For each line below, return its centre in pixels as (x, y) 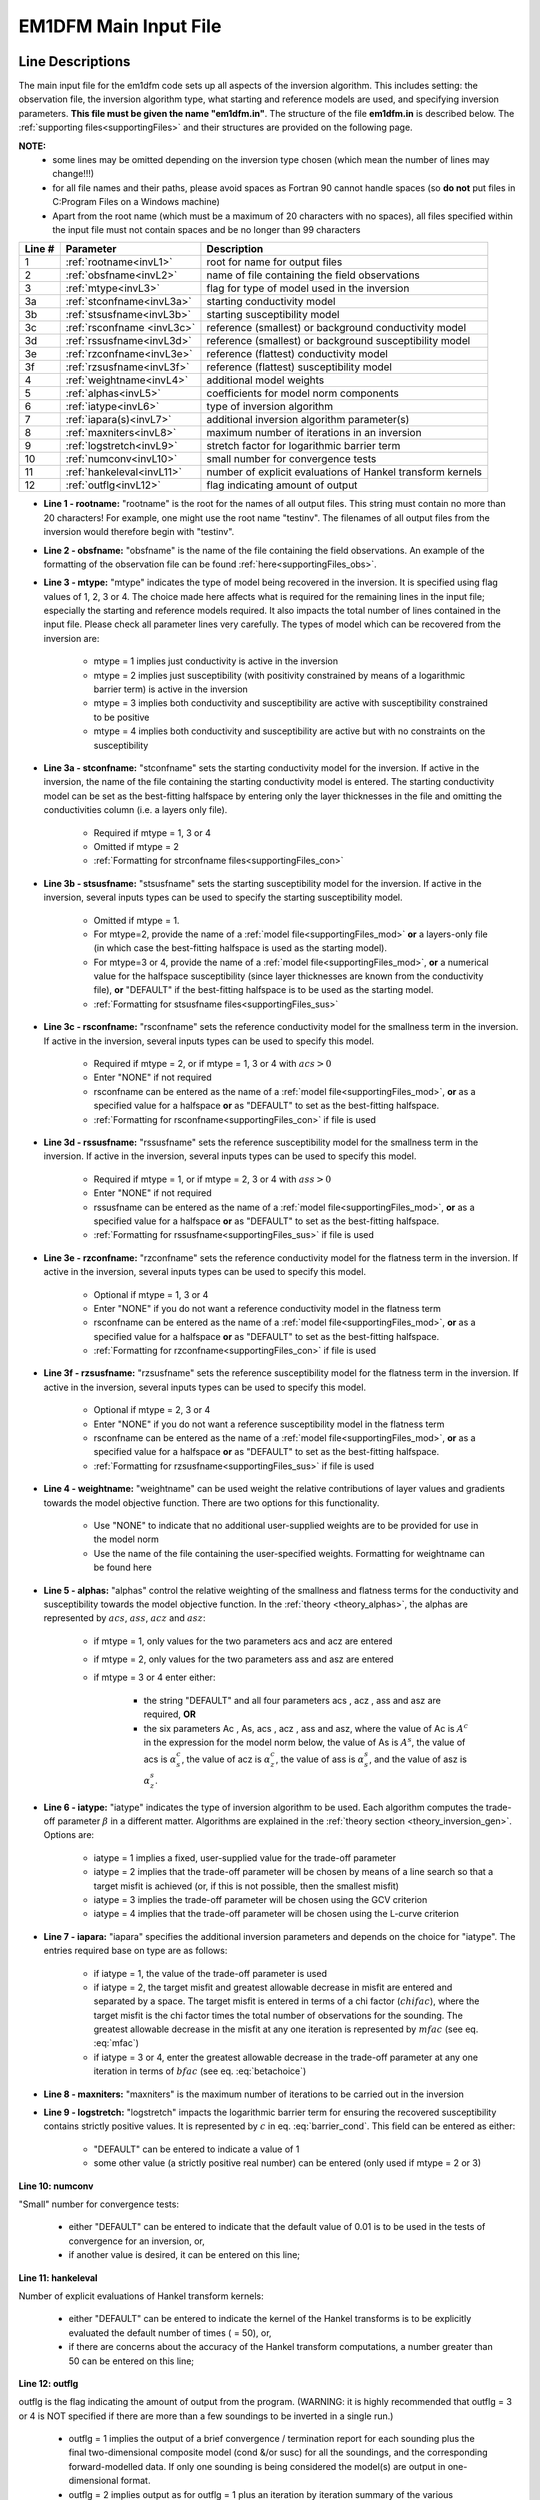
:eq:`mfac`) (116, 2043)
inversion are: (71, 638)
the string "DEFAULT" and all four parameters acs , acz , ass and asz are (292, 1700)
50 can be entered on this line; (131, 2361)
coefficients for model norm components (302, 393)
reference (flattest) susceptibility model (299, 367)
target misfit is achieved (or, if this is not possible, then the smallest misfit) (246, 1886)
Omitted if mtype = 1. (136, 920)
